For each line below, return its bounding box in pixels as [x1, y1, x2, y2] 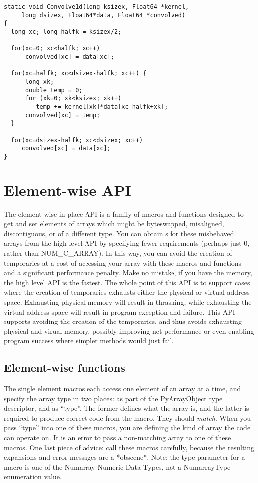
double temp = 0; [25, 86, 83, 94]
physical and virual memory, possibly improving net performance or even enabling [4, 325, 254, 336]
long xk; [25, 78, 54, 85]
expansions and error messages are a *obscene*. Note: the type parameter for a [4, 452, 245, 462]
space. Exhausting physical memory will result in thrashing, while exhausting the [4, 296, 252, 307]
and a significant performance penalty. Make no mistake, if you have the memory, [4, 267, 252, 278]
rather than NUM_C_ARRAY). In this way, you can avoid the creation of [4, 247, 232, 258]
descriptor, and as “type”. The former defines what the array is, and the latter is [4, 403, 249, 413]
